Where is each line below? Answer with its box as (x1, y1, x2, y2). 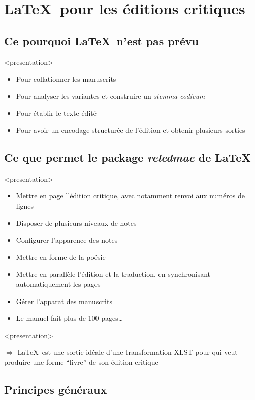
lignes (16, 200, 34, 211)
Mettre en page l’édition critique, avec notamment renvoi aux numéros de (16, 190, 245, 201)
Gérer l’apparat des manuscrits (16, 295, 112, 306)
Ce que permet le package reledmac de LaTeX (4, 149, 251, 165)
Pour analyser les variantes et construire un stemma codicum (16, 90, 205, 101)
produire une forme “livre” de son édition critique (4, 356, 158, 367)
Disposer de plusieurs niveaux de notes (16, 217, 137, 228)
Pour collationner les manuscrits (16, 74, 116, 84)
